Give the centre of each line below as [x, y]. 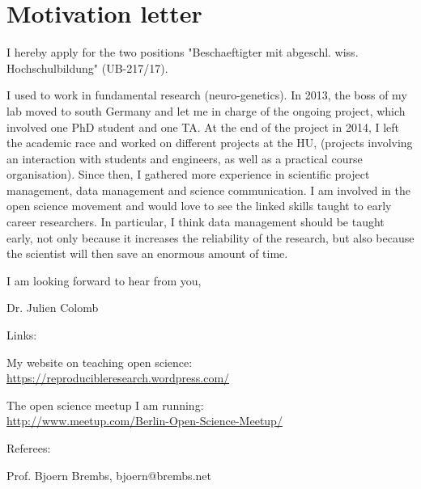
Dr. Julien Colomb [53, 308]
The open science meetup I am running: [105, 405]
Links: [22, 335]
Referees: [29, 448]
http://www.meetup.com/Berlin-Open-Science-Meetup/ [145, 421]
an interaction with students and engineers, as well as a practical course [185, 158]
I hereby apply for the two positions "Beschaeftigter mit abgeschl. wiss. [183, 52]
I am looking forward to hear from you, [104, 280]
